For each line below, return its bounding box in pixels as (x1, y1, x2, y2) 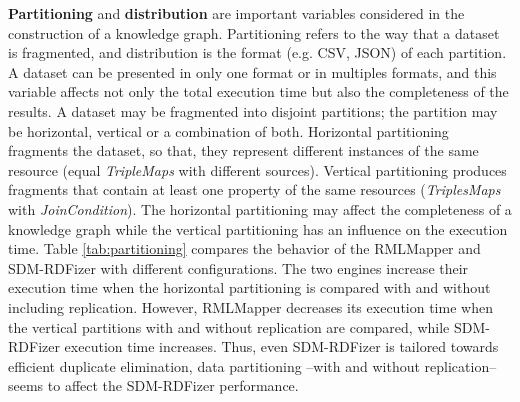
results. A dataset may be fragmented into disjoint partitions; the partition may (8, 100, 498, 121)
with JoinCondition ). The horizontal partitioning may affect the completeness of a (8, 198, 512, 219)
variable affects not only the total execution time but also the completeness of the (8, 81, 509, 102)
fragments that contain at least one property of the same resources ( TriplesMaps (8, 179, 501, 200)
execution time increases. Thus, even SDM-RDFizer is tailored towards (64, 336, 499, 357)
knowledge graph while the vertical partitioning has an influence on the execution (8, 218, 508, 239)
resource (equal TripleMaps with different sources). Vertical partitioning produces (8, 159, 507, 180)
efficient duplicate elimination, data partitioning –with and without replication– (8, 355, 497, 376)
